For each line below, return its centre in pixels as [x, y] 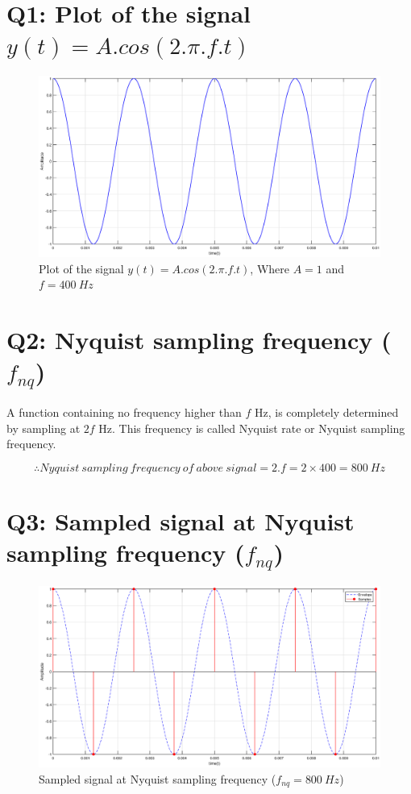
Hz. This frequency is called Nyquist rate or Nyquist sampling [252, 428]
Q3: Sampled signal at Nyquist [181, 520]
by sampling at [44, 428]
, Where [270, 268]
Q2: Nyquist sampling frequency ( [199, 340]
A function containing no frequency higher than [124, 412]
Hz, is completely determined [327, 412]
